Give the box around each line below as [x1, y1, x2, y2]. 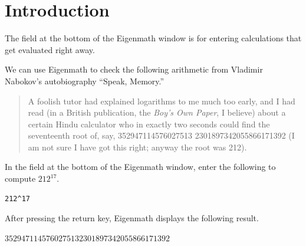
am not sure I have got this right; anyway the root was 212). [28, 140, 247, 153]
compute [5, 172, 36, 185]
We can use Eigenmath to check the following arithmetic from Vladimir [5, 63, 263, 76]
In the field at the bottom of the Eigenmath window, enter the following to [5, 160, 276, 173]
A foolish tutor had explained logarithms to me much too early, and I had [28, 94, 295, 107]
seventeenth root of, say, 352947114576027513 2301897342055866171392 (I [28, 129, 295, 142]
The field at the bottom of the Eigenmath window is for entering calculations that [5, 32, 302, 44]
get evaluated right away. [5, 43, 95, 55]
